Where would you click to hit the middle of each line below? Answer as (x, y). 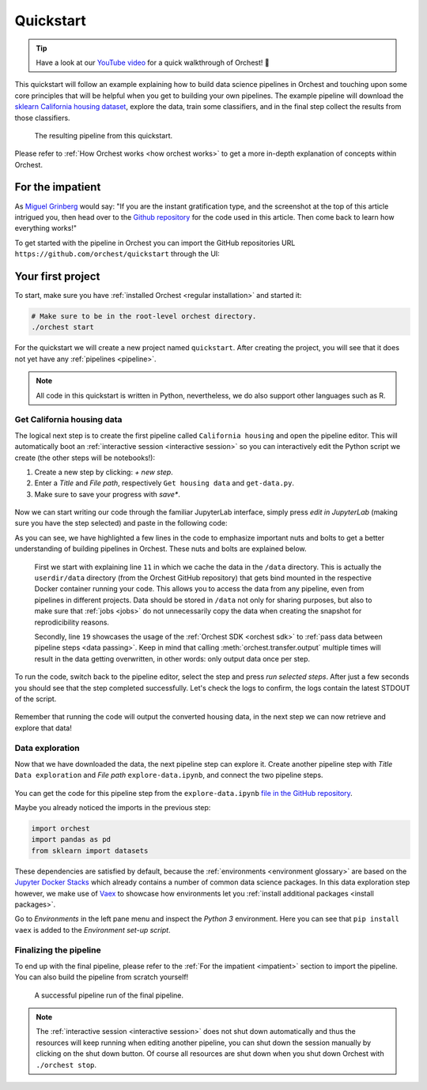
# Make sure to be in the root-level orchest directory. (144, 317)
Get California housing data (68, 420)
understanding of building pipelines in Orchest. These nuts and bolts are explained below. (161, 549)
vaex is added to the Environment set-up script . (93, 930)
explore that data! (43, 728)
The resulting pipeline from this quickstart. (104, 135)
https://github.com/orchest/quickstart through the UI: (117, 254)
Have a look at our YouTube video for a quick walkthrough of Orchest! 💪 (153, 62)
